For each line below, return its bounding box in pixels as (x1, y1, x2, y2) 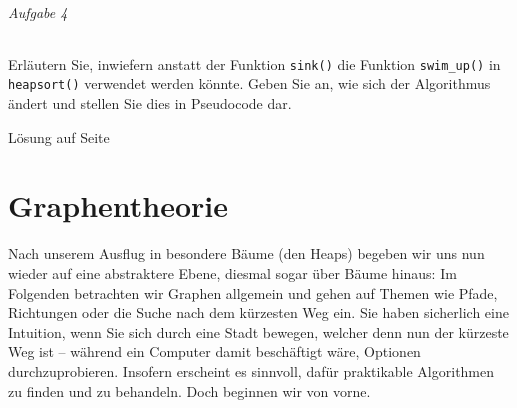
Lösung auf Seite (8, 126, 110, 147)
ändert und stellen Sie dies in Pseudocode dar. (8, 93, 292, 114)
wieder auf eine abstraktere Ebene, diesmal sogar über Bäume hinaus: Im (8, 263, 457, 284)
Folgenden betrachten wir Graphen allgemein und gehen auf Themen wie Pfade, (8, 282, 498, 303)
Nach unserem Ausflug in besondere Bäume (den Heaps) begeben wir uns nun (8, 243, 485, 264)
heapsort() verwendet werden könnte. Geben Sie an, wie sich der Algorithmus (8, 73, 491, 94)
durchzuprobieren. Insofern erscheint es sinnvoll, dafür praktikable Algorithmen (8, 360, 495, 381)
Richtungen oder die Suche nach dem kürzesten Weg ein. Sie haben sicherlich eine (8, 302, 509, 323)
